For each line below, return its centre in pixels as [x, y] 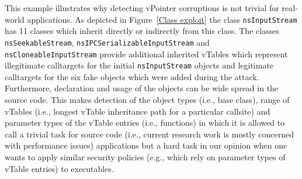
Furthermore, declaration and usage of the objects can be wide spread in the [142, 88]
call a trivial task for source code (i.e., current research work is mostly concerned [149, 134]
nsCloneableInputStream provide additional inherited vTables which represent [146, 54]
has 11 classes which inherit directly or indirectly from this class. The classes [142, 31]
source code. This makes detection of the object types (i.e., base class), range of [147, 99]
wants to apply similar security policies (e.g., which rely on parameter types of [145, 156]
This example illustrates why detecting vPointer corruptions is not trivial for [142, 8]
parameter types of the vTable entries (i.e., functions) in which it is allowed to [145, 123]
